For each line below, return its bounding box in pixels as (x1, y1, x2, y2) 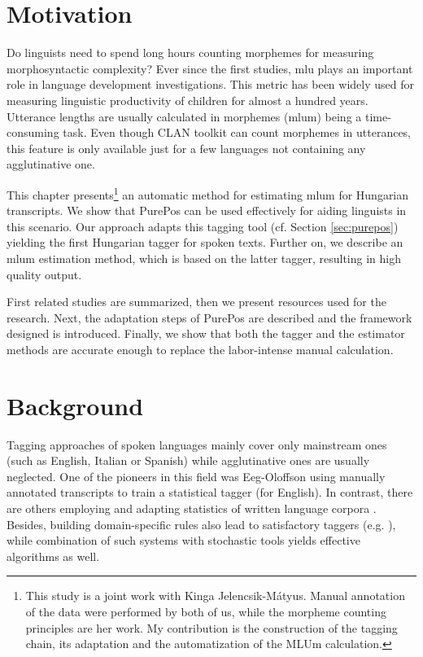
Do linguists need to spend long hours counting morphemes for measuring (7, 44, 374, 61)
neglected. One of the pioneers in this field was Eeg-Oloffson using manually (7, 467, 386, 484)
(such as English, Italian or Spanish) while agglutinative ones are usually (7, 452, 370, 469)
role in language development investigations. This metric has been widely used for (7, 76, 414, 93)
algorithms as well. (7, 547, 100, 564)
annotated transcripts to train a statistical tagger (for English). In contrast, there (7, 484, 413, 501)
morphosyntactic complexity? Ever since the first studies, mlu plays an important (7, 59, 413, 77)
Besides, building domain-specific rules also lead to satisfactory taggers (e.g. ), (7, 515, 396, 532)
